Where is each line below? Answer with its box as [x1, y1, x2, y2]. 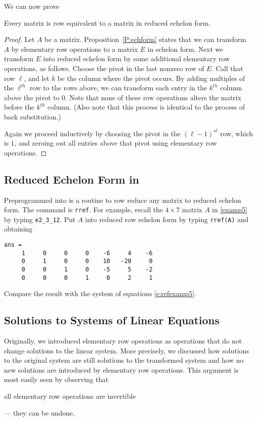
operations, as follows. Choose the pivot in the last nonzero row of [4, 63, 204, 73]
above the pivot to [4, 92, 59, 102]
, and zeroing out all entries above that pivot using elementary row [14, 138, 217, 148]
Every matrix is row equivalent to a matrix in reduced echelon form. [4, 17, 211, 28]
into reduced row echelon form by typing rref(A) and [85, 214, 249, 224]
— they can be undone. [4, 407, 75, 418]
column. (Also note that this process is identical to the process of [47, 102, 245, 112]
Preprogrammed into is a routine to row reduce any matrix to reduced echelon [4, 194, 241, 205]
